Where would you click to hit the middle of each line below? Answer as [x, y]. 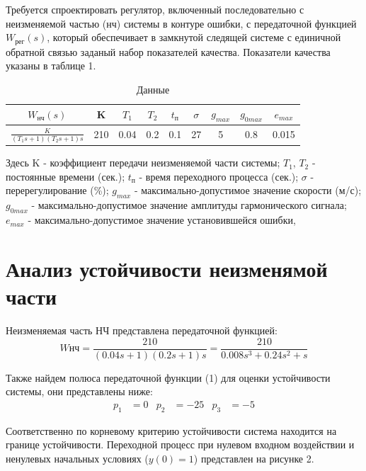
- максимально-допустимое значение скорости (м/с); [248, 190]
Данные [153, 89]
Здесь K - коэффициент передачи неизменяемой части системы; [143, 163]
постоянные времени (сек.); [65, 176]
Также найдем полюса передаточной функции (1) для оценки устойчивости [168, 377]
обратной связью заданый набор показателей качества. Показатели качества [168, 51]
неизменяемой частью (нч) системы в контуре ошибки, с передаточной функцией [181, 23]
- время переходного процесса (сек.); [219, 176]
